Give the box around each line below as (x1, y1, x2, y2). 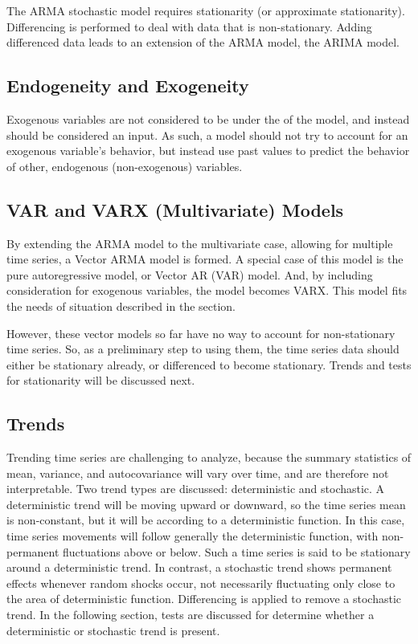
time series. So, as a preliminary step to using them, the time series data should (6, 340, 400, 357)
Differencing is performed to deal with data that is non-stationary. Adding (6, 18, 372, 35)
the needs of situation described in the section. (6, 297, 236, 314)
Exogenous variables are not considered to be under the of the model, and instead (6, 110, 410, 127)
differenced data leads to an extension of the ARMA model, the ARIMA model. (6, 34, 400, 51)
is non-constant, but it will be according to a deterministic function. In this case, (6, 512, 405, 528)
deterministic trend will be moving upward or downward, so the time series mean (6, 495, 406, 512)
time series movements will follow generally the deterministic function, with (6, 528, 379, 544)
